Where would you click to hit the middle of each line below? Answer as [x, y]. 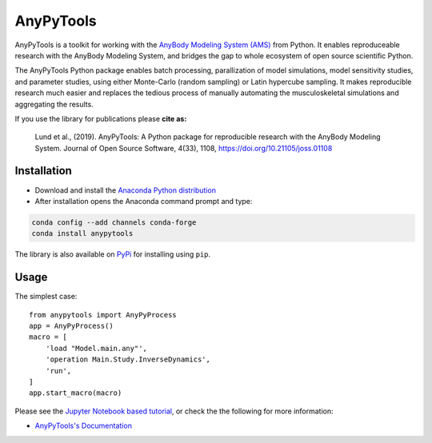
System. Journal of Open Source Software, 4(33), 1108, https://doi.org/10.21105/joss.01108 [184, 148]
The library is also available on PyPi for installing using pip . [113, 254]
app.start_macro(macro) [76, 393]
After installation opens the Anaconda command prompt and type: [144, 201]
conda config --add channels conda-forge [114, 222]
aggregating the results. [54, 104]
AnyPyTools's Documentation [83, 426]
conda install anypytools [82, 233]
